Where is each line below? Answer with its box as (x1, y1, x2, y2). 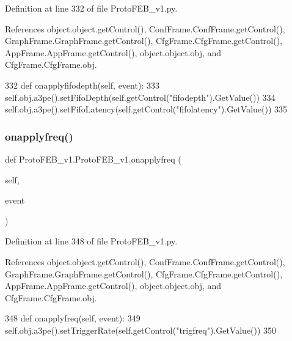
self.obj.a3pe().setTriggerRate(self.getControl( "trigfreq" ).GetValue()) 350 (5, 323, 277, 336)
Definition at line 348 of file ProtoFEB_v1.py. (5, 235, 178, 248)
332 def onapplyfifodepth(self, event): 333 (5, 78, 159, 91)
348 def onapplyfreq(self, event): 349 (5, 312, 141, 324)
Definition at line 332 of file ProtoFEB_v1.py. (5, 2, 178, 14)
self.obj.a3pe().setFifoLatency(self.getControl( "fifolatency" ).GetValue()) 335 (5, 103, 288, 116)
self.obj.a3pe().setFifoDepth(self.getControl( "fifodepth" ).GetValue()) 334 (5, 90, 276, 103)
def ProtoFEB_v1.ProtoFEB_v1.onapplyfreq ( (5, 152, 181, 165)
